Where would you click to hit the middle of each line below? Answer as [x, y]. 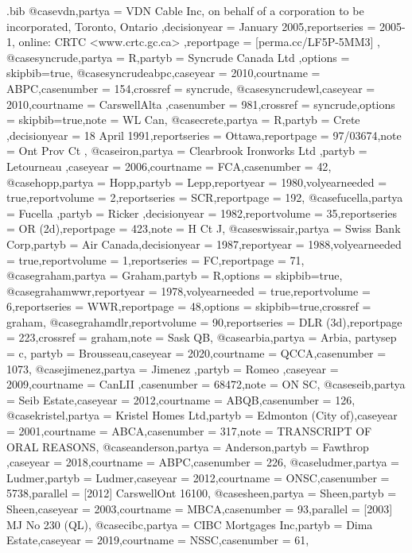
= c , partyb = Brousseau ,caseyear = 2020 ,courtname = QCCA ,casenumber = [196, 353]
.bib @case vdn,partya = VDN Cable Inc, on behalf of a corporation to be [185, 10]
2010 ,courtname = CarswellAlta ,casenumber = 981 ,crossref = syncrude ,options [201, 104]
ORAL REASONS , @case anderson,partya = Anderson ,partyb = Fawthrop [188, 446]
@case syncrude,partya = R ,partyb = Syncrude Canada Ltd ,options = [178, 57]
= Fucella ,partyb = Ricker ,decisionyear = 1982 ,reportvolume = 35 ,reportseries [202, 213]
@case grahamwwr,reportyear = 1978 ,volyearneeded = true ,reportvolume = [189, 290]
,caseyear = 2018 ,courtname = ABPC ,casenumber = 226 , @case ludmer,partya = [203, 462]
